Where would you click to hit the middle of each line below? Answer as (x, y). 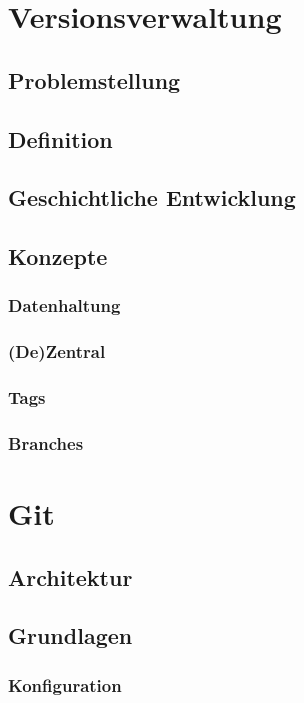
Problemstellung (94, 79)
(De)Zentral (57, 351)
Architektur (70, 576)
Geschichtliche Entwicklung (152, 197)
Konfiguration (65, 684)
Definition (60, 138)
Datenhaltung (64, 305)
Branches (46, 442)
